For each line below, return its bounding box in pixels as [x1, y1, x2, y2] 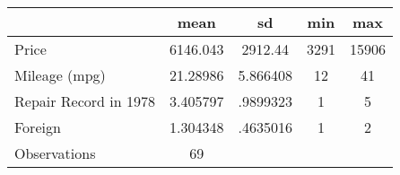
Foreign [14, 117, 61, 137]
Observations [14, 143, 96, 163]
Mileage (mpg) [14, 65, 106, 85]
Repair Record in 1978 [14, 91, 155, 111]
